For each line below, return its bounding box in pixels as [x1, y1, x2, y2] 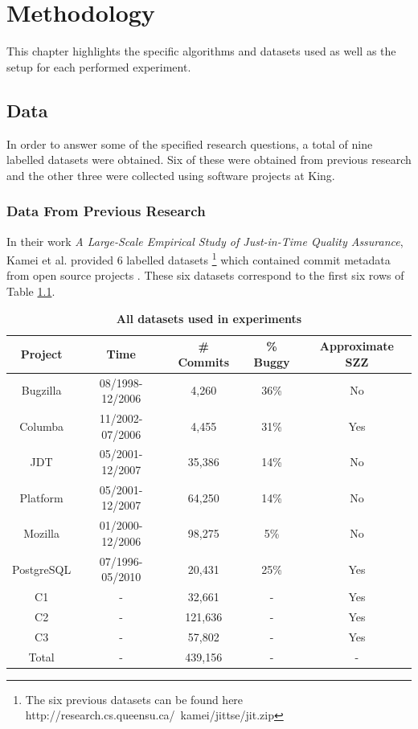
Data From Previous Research [6, 201, 206, 221]
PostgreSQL [12, 560, 72, 577]
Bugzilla [21, 382, 62, 399]
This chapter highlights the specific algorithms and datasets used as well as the [6, 43, 396, 59]
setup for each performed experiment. [6, 58, 191, 75]
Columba [19, 417, 64, 434]
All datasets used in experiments [116, 309, 302, 326]
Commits [178, 353, 229, 370]
